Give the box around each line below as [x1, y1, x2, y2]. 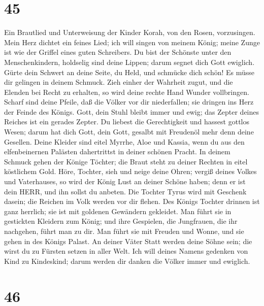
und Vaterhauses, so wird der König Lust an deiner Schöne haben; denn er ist [4, 176, 246, 187]
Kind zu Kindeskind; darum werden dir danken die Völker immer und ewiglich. [4, 255, 250, 266]
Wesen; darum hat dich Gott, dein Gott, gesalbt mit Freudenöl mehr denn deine [4, 126, 254, 137]
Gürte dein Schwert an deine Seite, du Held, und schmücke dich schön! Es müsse [4, 66, 255, 77]
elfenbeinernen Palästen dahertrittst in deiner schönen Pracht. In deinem [4, 146, 230, 157]
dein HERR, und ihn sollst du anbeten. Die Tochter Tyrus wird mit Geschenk [4, 186, 247, 196]
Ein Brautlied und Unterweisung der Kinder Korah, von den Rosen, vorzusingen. [4, 27, 255, 38]
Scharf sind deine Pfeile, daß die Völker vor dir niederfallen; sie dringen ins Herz [4, 96, 254, 107]
